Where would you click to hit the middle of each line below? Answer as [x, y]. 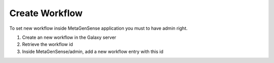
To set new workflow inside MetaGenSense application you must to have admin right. [98, 28]
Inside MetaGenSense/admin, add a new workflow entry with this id [93, 51]
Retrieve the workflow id [47, 44]
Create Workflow [46, 13]
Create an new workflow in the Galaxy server [69, 37]
